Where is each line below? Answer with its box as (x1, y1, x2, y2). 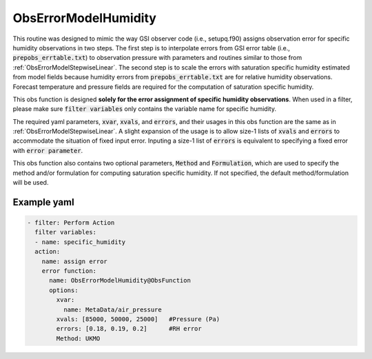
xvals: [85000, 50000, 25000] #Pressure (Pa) (56, 315, 220, 323)
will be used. (12, 178, 49, 187)
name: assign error (41, 257, 108, 265)
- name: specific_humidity (34, 238, 126, 246)
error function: (41, 267, 96, 275)
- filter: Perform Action (27, 219, 115, 227)
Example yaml (12, 196, 75, 208)
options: (49, 286, 79, 294)
